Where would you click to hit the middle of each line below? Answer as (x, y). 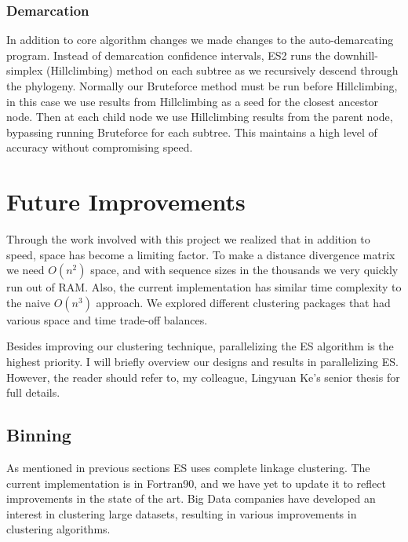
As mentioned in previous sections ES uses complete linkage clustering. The (188, 468)
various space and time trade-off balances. (107, 319)
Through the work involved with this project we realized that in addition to (188, 239)
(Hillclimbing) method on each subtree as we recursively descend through (222, 70)
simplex (25, 70)
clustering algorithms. (58, 529)
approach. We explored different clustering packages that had (243, 302)
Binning (39, 435)
